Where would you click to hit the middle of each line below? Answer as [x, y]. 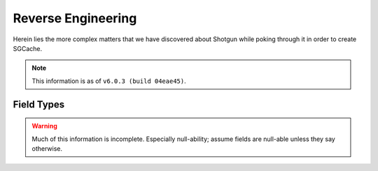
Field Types [39, 104]
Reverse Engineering [75, 18]
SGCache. [27, 48]
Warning [44, 126]
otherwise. [47, 148]
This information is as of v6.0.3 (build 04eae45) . [109, 81]
